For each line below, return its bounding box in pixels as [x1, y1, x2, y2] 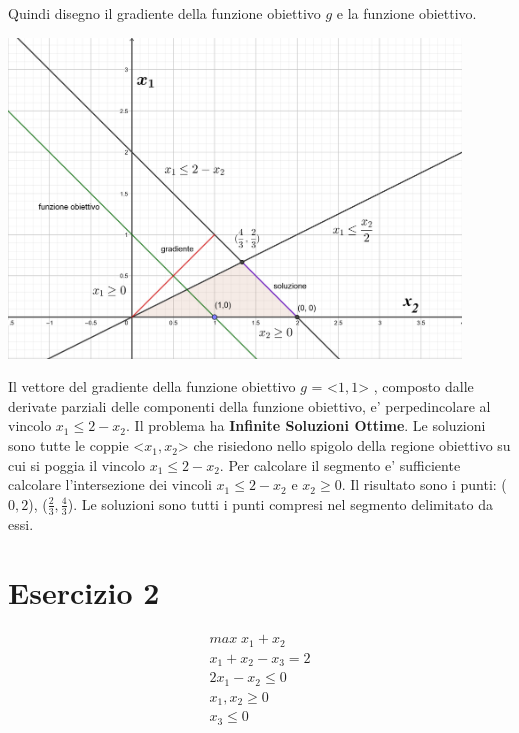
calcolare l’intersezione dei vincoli [8, 474, 212, 495]
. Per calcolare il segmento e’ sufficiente [219, 454, 461, 475]
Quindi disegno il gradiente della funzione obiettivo [8, 3, 321, 23]
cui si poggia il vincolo [8, 454, 145, 475]
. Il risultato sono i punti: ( [341, 474, 507, 495]
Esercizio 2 [8, 572, 160, 613]
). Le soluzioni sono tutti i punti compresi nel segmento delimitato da [67, 493, 493, 514]
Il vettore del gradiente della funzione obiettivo [8, 376, 296, 397]
